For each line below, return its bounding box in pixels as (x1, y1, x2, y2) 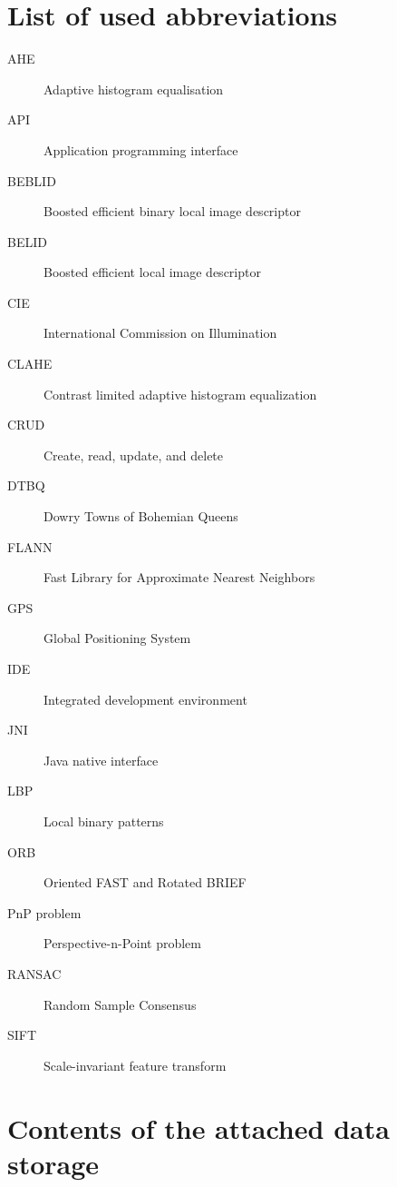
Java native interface (44, 750, 159, 769)
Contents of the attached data (7, 1109, 390, 1146)
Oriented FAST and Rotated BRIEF (44, 873, 247, 892)
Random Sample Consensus (44, 994, 197, 1014)
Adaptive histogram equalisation (44, 79, 224, 98)
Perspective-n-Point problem (44, 934, 201, 953)
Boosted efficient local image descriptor (44, 262, 261, 282)
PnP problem (7, 903, 82, 922)
